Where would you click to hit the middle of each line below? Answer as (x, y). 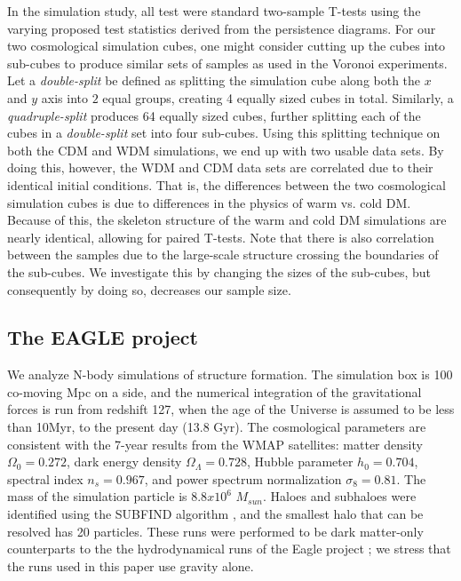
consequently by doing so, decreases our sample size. (149, 289)
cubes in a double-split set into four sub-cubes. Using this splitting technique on (224, 133)
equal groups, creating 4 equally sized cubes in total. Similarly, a (278, 97)
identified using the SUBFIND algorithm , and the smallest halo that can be (215, 514)
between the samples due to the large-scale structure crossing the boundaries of (223, 255)
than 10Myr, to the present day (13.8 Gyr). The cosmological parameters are (217, 427)
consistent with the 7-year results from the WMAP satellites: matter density (215, 444)
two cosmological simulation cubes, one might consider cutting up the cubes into (227, 46)
